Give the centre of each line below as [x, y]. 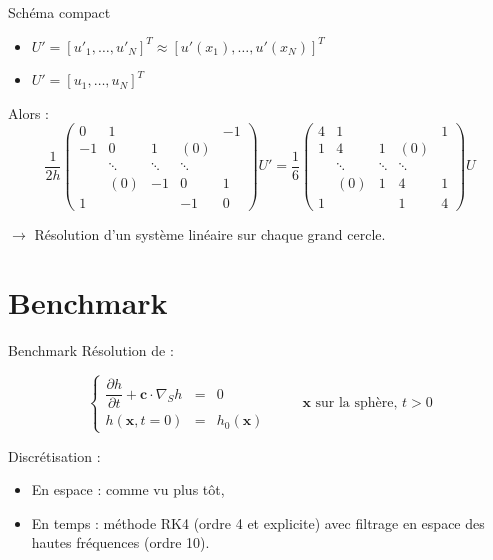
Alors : [28, 112]
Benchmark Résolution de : [91, 350]
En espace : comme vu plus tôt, [128, 489]
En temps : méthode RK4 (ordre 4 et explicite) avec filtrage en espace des [258, 522]
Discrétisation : [54, 455]
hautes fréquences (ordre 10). [120, 542]
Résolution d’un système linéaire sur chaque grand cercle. [210, 233]
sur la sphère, [356, 403]
